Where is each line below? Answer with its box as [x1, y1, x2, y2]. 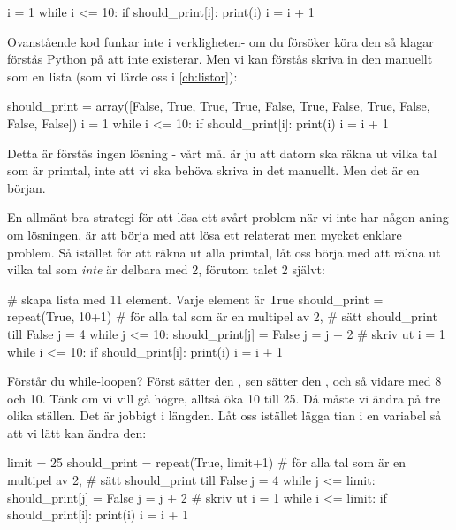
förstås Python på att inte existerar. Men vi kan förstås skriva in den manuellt [7, 50, 433, 68]
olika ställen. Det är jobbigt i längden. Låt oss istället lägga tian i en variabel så [7, 406, 442, 425]
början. [7, 178, 46, 196]
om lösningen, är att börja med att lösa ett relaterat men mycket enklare [7, 225, 402, 243]
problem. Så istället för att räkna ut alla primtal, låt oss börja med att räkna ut [7, 242, 441, 261]
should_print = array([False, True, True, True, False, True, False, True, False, [7, 96, 430, 115]
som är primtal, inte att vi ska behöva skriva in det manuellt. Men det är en [7, 161, 420, 180]
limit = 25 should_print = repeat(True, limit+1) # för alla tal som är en [7, 453, 407, 472]
